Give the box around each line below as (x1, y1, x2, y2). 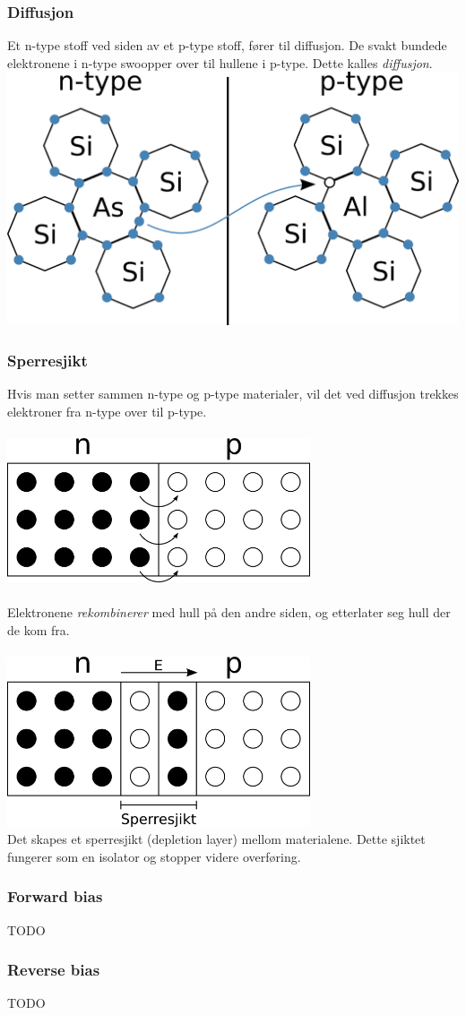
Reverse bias (7, 959, 100, 981)
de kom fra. (7, 621, 70, 640)
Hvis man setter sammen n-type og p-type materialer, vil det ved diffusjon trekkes (7, 384, 459, 402)
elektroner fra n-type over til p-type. (7, 401, 207, 420)
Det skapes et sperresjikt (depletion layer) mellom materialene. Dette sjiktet (7, 830, 426, 848)
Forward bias (7, 885, 103, 907)
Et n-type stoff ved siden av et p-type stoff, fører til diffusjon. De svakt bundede (7, 36, 447, 55)
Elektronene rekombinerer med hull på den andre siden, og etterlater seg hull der (7, 603, 451, 622)
